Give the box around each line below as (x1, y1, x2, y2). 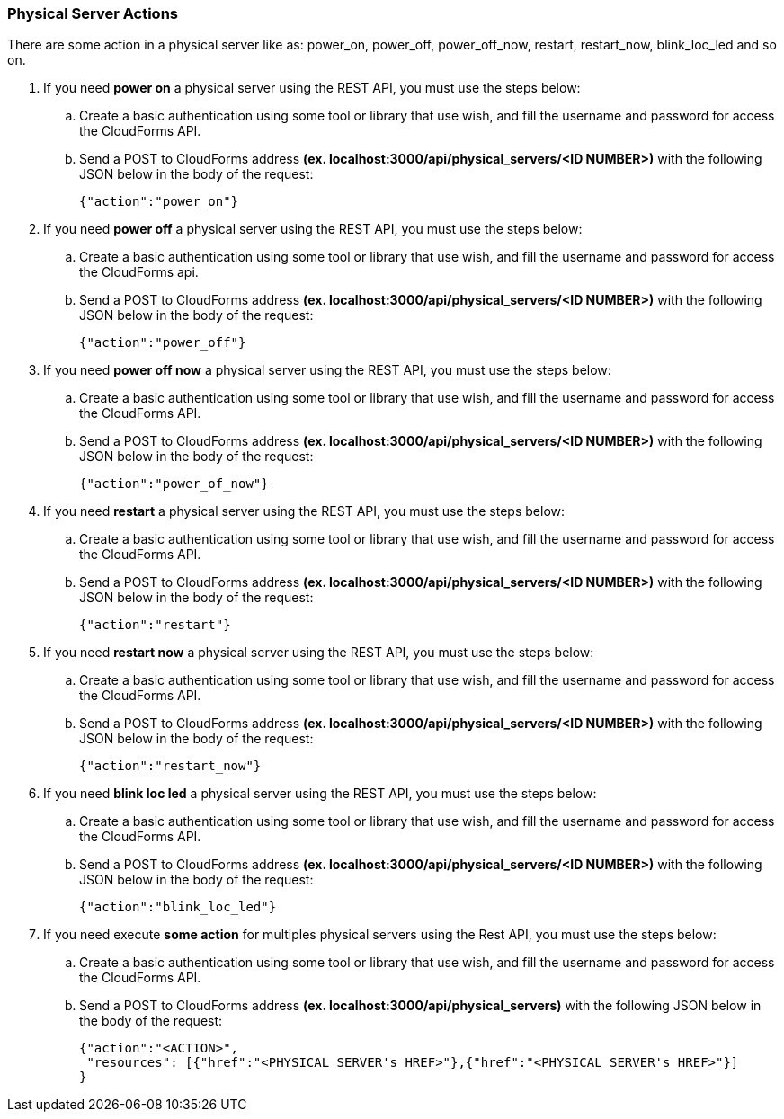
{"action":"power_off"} (79, 335, 246, 351)
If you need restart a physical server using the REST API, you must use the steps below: (43, 503, 566, 520)
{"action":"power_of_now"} (79, 476, 269, 492)
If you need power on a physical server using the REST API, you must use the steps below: (43, 80, 581, 96)
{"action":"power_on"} (79, 194, 239, 209)
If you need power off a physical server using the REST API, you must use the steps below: (43, 221, 583, 237)
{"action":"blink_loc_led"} (79, 900, 277, 915)
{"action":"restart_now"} (79, 759, 262, 774)
